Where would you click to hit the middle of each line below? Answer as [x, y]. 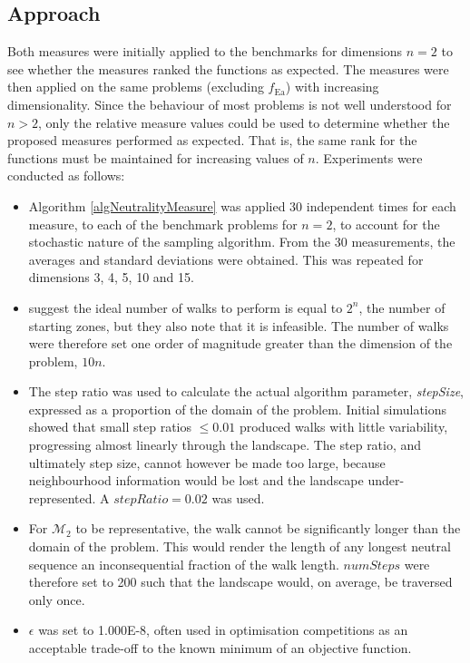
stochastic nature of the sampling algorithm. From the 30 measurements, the [242, 242]
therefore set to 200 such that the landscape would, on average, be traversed [240, 582]
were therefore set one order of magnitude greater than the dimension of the [240, 343]
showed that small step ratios [110, 427]
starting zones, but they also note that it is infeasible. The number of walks [239, 325]
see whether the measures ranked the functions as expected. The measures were [228, 68]
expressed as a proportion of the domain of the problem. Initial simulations [238, 409]
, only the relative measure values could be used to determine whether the [244, 122]
